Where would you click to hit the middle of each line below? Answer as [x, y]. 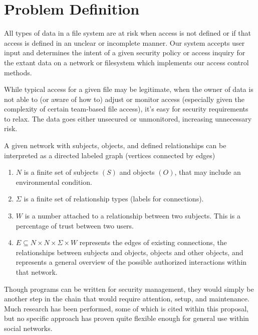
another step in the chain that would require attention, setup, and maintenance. [127, 299]
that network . [37, 272]
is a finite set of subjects [61, 172]
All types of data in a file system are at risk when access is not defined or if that [127, 33]
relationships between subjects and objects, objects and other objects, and [130, 252]
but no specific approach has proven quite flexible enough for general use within [126, 318]
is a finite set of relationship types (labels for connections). [114, 199]
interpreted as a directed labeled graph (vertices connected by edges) [110, 155]
